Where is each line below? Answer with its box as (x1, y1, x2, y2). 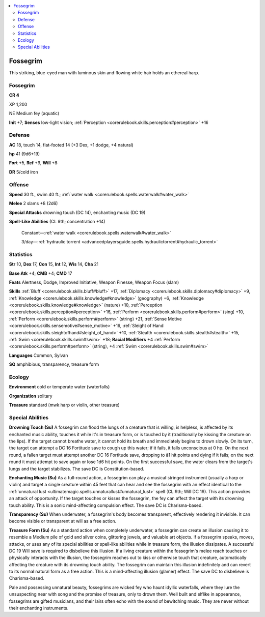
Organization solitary (9, 393, 53, 399)
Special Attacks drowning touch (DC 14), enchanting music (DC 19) (9, 209, 146, 215)
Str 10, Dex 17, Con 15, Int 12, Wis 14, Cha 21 (9, 261, 99, 267)
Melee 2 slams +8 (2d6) (9, 201, 58, 206)
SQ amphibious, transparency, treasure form (9, 361, 99, 367)
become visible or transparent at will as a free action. (9, 518, 117, 524)
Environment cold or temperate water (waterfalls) (9, 384, 110, 390)
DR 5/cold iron (9, 169, 38, 175)
